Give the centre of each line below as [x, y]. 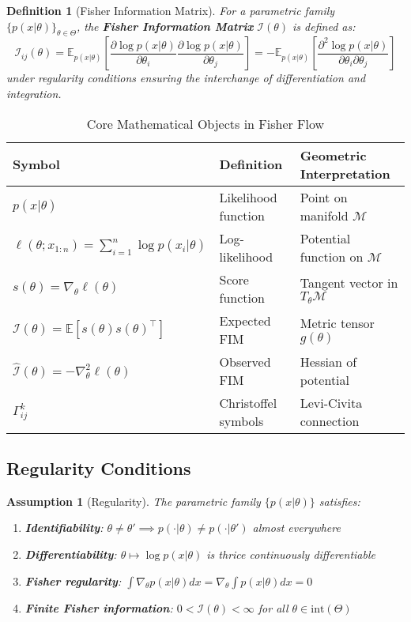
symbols [241, 420]
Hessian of [328, 361]
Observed [245, 361]
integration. [34, 93]
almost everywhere [296, 528]
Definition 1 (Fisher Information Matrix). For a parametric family [171, 10]
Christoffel [248, 402]
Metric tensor [337, 323]
